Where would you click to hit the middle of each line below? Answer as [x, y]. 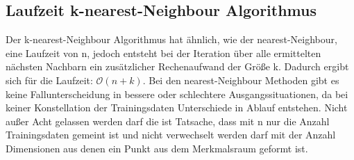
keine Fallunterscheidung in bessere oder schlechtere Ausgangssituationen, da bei [177, 94]
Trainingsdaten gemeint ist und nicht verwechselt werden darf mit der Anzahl [171, 135]
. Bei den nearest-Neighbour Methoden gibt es [241, 80]
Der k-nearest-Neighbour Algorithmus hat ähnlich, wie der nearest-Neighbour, [171, 39]
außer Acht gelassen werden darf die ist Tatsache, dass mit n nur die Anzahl [168, 121]
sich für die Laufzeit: [49, 80]
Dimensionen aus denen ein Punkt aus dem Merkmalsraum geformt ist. [157, 148]
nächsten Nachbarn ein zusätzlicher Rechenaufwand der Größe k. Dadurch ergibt [177, 66]
